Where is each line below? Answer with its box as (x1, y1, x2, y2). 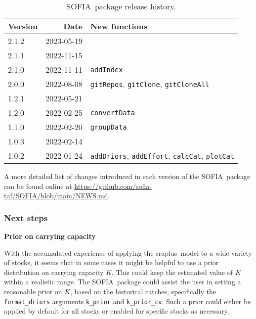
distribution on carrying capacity (4, 267, 104, 277)
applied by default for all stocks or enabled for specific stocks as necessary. (4, 306, 229, 316)
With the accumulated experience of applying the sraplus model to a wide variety (4, 247, 252, 258)
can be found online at (4, 181, 72, 191)
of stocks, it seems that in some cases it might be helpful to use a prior (4, 257, 219, 268)
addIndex (90, 65, 123, 74)
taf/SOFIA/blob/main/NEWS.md (4, 190, 108, 201)
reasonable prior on (4, 286, 62, 296)
